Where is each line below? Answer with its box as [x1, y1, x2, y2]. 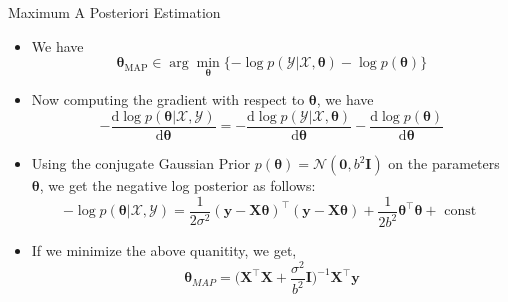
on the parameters [388, 153, 500, 174]
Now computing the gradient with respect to [31, 89, 305, 110]
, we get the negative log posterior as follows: [39, 175, 316, 196]
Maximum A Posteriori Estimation [8, 2, 221, 22]
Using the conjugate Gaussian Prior [31, 153, 251, 174]
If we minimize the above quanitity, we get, [31, 240, 297, 261]
